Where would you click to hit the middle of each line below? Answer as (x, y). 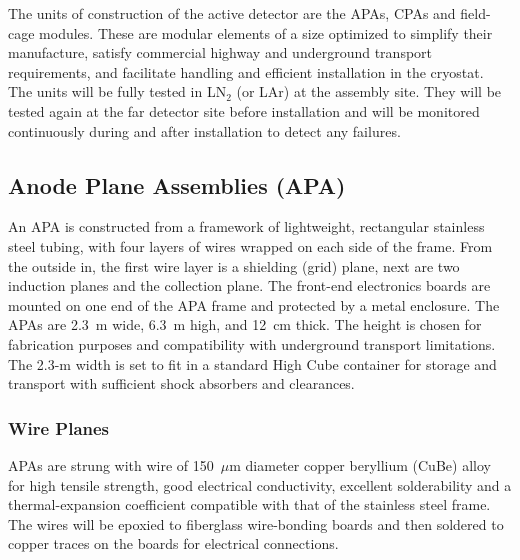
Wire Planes (59, 427)
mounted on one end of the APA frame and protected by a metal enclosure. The (254, 304)
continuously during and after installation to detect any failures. (204, 130)
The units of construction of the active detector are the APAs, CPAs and (232, 13)
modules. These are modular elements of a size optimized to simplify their (266, 32)
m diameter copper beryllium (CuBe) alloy (360, 464)
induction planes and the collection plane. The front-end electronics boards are (249, 285)
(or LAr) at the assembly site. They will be (369, 91)
